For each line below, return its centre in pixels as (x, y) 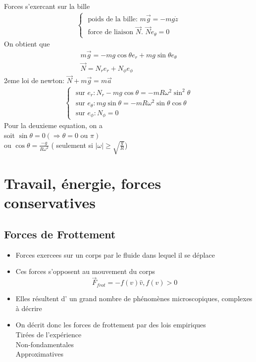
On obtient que (27, 44)
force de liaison (111, 32)
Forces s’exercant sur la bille (47, 6)
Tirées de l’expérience (49, 335)
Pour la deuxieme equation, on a (53, 125)
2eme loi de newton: (34, 80)
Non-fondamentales (45, 344)
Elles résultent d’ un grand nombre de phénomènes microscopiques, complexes (134, 298)
